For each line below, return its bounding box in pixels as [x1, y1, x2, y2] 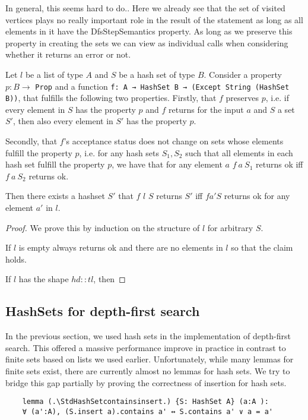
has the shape [18, 273, 69, 285]
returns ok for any [224, 190, 290, 202]
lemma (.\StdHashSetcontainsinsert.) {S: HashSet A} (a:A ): [22, 397, 269, 406]
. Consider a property [204, 68, 282, 80]
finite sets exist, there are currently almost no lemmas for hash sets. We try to [5, 364, 290, 377]
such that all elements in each [185, 146, 293, 159]
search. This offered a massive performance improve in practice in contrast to [5, 341, 286, 353]
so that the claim [231, 241, 293, 254]
